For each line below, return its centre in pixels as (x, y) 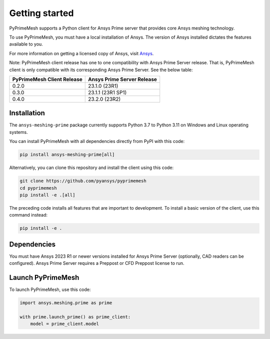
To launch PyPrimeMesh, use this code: (50, 290)
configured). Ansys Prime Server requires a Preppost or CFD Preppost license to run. (97, 263)
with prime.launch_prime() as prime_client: (75, 317)
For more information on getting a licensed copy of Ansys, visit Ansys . (81, 53)
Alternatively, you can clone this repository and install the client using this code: (91, 167)
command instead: (28, 215)
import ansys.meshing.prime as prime (66, 303)
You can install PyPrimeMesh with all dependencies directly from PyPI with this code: (97, 141)
